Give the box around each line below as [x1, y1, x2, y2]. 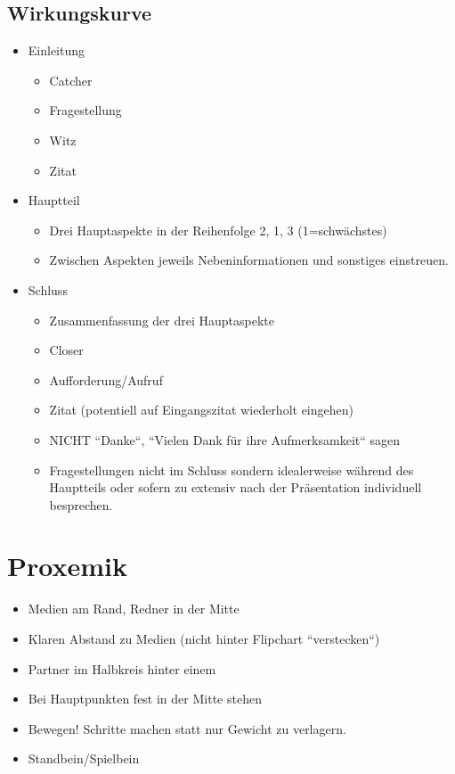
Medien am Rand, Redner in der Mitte [28, 599, 240, 618]
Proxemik [7, 548, 127, 584]
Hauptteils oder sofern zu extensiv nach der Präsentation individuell [49, 478, 422, 497]
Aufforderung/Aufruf [49, 370, 163, 389]
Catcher [49, 70, 93, 89]
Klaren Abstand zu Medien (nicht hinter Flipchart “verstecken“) [28, 630, 380, 648]
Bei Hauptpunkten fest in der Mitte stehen [28, 689, 262, 708]
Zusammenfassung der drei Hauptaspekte [49, 310, 274, 329]
